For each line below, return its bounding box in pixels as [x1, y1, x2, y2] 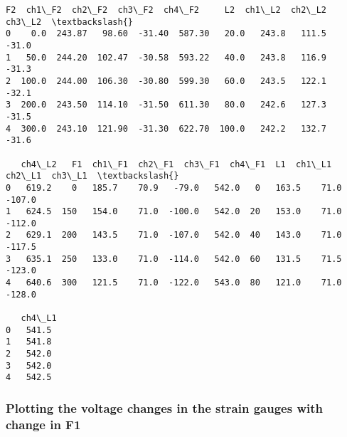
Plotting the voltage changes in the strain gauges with [6, 399, 323, 416]
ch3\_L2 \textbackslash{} [6, 16, 133, 27]
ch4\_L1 [21, 313, 57, 324]
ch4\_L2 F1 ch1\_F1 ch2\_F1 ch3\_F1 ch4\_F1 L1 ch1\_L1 [21, 159, 332, 169]
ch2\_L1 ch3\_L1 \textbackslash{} [6, 171, 179, 181]
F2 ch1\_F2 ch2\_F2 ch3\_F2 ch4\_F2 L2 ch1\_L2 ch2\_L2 [6, 5, 327, 15]
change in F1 [6, 415, 81, 433]
